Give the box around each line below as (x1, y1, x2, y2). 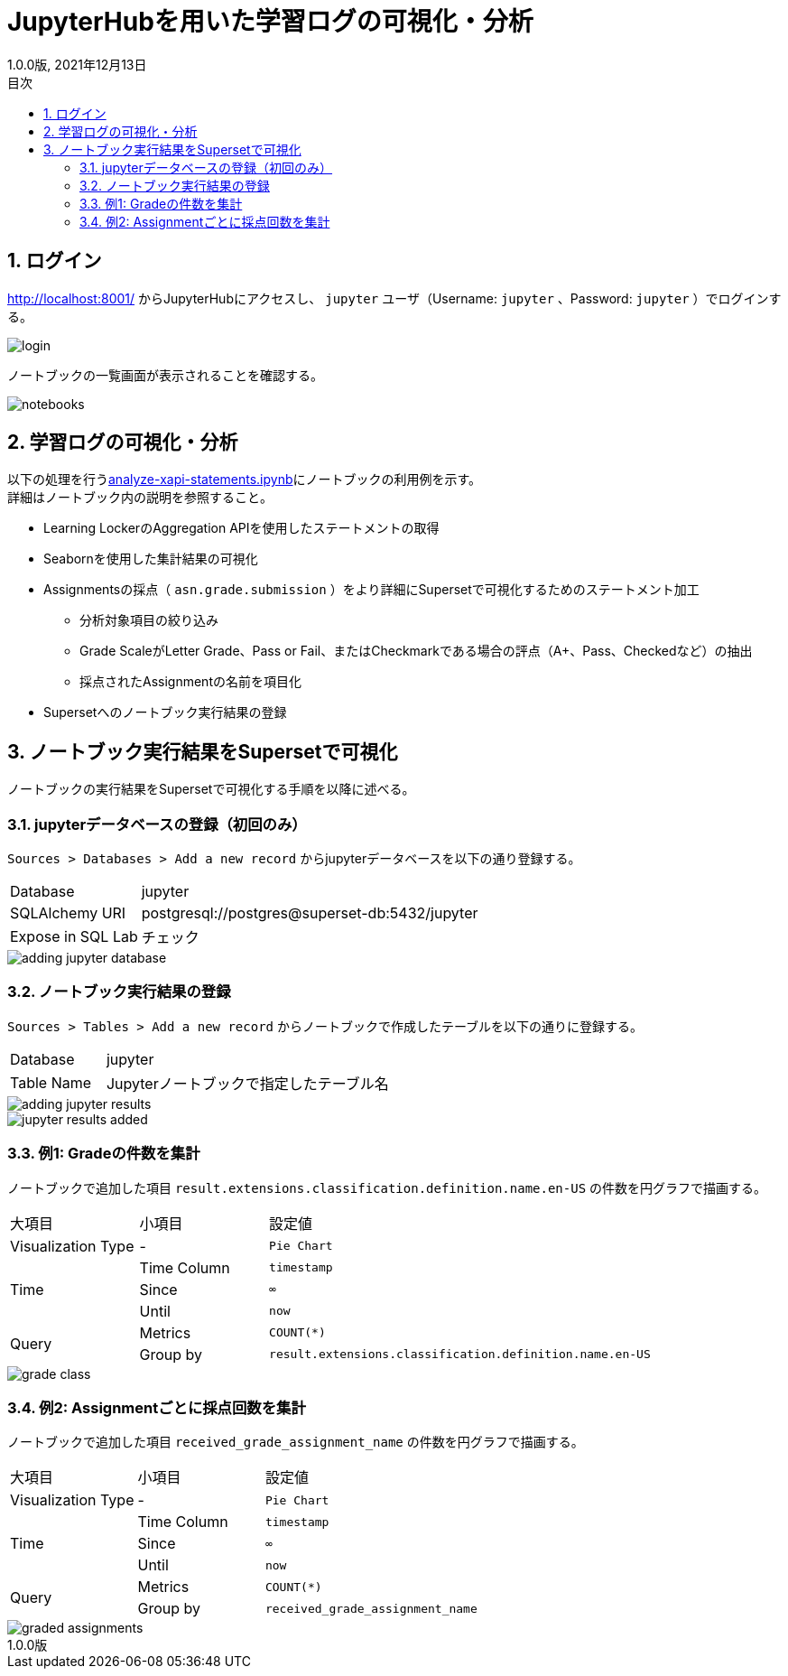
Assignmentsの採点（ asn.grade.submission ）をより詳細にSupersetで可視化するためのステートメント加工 (43, 582, 700, 598)
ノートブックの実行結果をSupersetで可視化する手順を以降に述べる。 (7, 781, 415, 797)
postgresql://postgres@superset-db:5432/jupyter (141, 904, 478, 923)
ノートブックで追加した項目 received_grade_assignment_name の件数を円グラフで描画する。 (7, 1434, 584, 1450)
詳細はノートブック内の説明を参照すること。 (7, 489, 273, 506)
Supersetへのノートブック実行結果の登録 (43, 704, 287, 721)
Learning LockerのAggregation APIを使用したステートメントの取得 (43, 520, 440, 536)
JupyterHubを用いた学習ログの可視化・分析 (7, 6, 533, 37)
